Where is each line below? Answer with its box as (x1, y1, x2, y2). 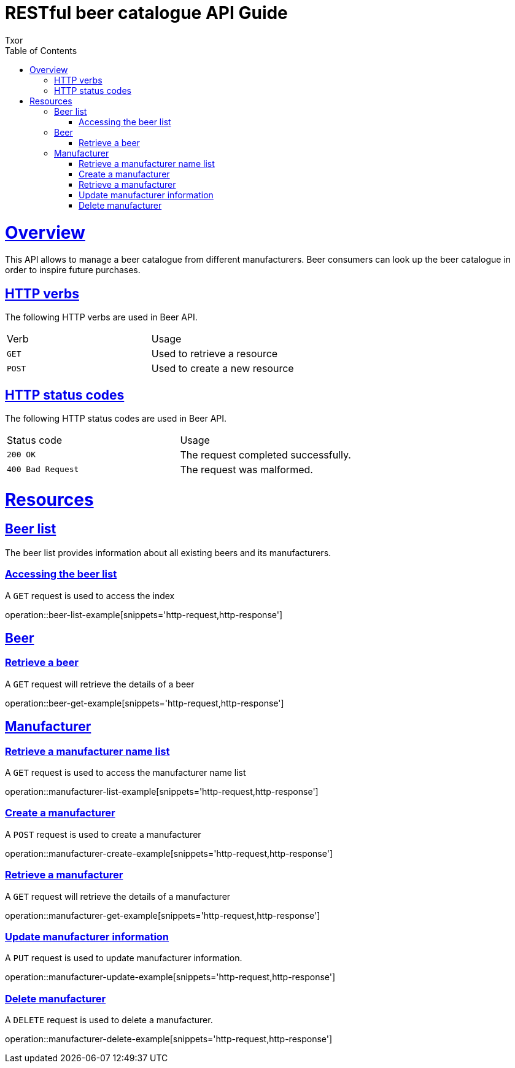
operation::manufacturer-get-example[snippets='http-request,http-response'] (5, 910, 320, 921)
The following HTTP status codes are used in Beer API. (5, 412, 227, 424)
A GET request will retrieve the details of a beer (5, 678, 195, 689)
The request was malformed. (180, 463, 313, 476)
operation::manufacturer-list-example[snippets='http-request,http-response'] (5, 786, 319, 797)
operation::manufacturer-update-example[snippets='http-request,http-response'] (5, 972, 336, 983)
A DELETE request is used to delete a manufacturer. (5, 1015, 213, 1026)
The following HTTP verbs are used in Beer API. (5, 312, 198, 323)
